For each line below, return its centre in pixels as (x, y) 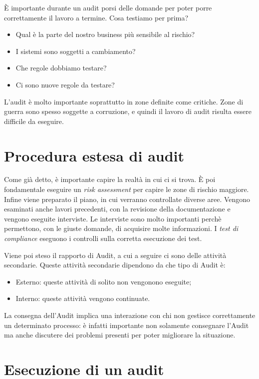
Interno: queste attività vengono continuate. (83, 298)
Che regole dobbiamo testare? (61, 68)
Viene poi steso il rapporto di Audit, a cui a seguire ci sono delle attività (115, 255)
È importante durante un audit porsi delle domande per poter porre (108, 7)
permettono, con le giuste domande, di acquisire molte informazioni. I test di (121, 228)
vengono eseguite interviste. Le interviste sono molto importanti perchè (113, 218)
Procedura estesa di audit (94, 155)
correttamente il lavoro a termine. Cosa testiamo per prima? (96, 17)
